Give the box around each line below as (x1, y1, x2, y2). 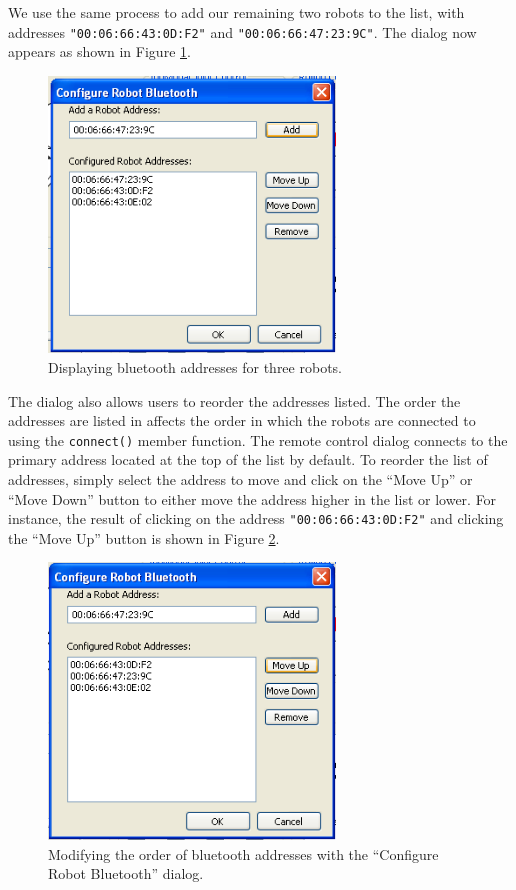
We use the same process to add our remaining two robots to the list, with (8, 2, 465, 22)
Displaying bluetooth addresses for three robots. (48, 356, 342, 377)
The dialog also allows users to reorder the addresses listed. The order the (8, 390, 461, 411)
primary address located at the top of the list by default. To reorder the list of (8, 449, 488, 470)
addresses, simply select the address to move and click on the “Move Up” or (8, 469, 473, 490)
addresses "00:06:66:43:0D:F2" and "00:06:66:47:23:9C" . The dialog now (8, 21, 477, 42)
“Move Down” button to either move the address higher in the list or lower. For (8, 488, 497, 509)
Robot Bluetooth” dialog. (48, 863, 204, 884)
